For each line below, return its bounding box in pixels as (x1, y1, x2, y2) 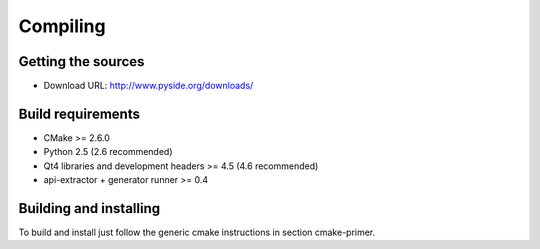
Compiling (18, 15, 106, 37)
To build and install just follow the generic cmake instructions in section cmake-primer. (18, 226, 376, 239)
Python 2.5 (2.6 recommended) (43, 146, 174, 158)
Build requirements (18, 105, 140, 122)
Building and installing (18, 200, 160, 217)
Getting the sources (18, 53, 145, 70)
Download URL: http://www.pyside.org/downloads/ (43, 80, 254, 92)
